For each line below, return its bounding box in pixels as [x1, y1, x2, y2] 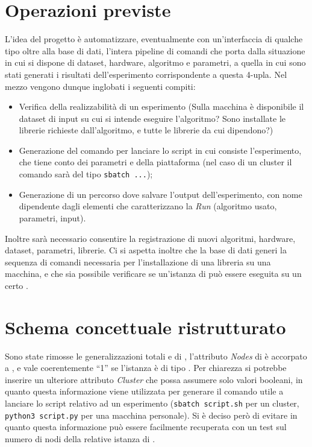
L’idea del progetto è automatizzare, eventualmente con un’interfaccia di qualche [5, 33, 303, 45]
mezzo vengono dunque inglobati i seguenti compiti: [5, 80, 196, 92]
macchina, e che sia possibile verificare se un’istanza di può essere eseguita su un [5, 267, 302, 280]
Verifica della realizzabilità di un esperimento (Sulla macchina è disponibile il [19, 100, 304, 113]
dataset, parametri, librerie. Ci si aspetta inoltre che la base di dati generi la [5, 244, 287, 256]
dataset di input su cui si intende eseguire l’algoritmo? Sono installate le [19, 112, 286, 124]
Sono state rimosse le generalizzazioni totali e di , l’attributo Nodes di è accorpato [5, 349, 307, 362]
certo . [5, 279, 28, 291]
